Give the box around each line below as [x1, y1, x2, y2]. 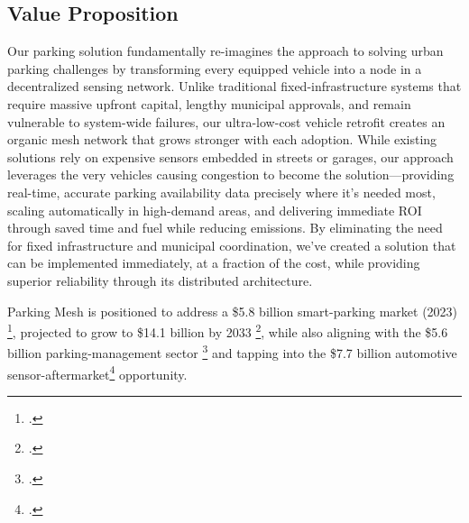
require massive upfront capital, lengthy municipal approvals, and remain [7, 94, 411, 113]
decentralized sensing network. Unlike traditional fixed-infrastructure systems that [7, 77, 462, 96]
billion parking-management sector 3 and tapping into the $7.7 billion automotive [7, 341, 457, 362]
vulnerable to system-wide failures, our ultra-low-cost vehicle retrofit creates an [7, 112, 446, 131]
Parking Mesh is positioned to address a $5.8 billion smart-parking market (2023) [7, 301, 458, 320]
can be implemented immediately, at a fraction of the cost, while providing [7, 253, 420, 272]
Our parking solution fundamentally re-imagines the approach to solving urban [7, 41, 444, 60]
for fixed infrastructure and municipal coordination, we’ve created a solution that [7, 235, 456, 254]
